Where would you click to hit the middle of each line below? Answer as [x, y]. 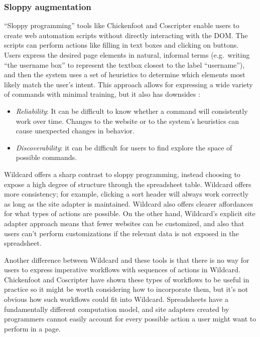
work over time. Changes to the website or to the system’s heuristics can [127, 121]
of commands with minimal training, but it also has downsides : [102, 94]
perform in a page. [32, 328]
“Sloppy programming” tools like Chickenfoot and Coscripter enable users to [122, 25]
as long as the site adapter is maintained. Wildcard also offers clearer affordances [129, 203]
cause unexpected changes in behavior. [75, 131]
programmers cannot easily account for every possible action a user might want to [130, 319]
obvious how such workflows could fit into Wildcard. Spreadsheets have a [116, 299]
